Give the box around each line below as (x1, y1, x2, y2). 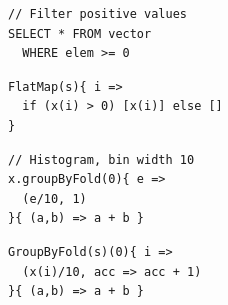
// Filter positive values (8, 7, 187, 21)
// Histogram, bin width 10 (8, 152, 195, 167)
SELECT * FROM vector (8, 26, 152, 41)
